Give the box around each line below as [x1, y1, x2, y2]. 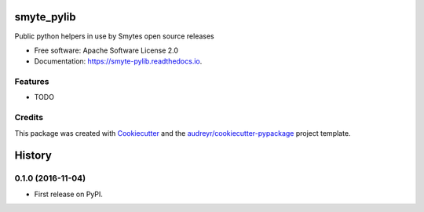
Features [14, 76, 49, 87]
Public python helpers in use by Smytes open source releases [14, 31, 215, 41]
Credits [14, 112, 43, 123]
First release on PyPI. [34, 189, 104, 199]
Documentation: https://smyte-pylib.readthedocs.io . [34, 57, 203, 66]
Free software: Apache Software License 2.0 [34, 46, 179, 55]
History [14, 149, 53, 163]
